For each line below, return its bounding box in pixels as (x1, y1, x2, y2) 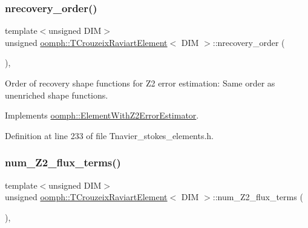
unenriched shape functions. (5, 88, 108, 101)
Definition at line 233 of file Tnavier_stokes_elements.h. (5, 129, 214, 142)
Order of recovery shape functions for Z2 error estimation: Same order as (5, 77, 275, 89)
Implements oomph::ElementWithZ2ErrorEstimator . (5, 109, 199, 122)
